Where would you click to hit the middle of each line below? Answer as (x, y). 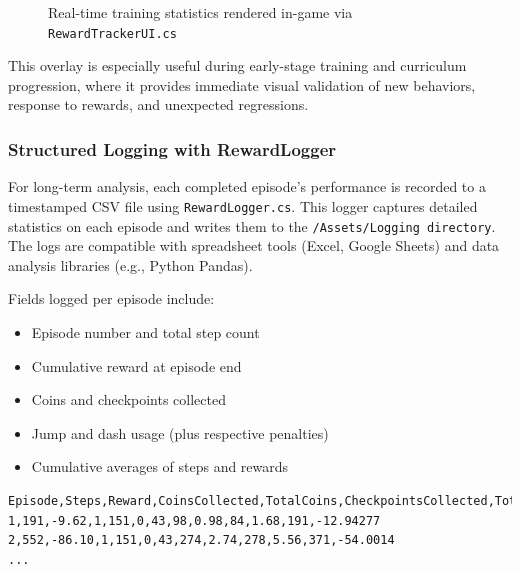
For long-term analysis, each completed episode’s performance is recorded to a (247, 186)
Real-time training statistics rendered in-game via (200, 12)
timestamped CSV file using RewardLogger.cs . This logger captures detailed (243, 205)
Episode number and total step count (145, 331)
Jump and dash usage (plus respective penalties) (180, 432)
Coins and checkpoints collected (128, 399)
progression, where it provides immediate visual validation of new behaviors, (242, 84)
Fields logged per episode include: (111, 298)
